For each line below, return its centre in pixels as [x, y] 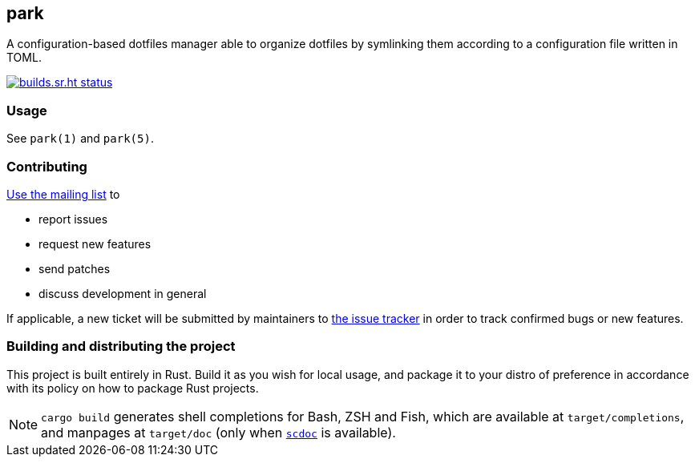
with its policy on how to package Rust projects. [133, 388]
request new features [95, 244]
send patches [75, 268]
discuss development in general [123, 293]
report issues [73, 219]
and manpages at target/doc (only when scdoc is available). [218, 432]
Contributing [47, 166]
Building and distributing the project [121, 346]
